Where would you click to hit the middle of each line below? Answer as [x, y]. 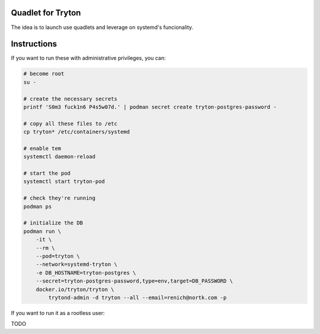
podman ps [38, 206]
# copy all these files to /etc [71, 123]
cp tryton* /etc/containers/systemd [77, 132]
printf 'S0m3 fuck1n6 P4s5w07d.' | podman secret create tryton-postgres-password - [150, 107]
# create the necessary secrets [71, 99]
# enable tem [42, 148]
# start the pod [47, 174]
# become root [44, 74]
